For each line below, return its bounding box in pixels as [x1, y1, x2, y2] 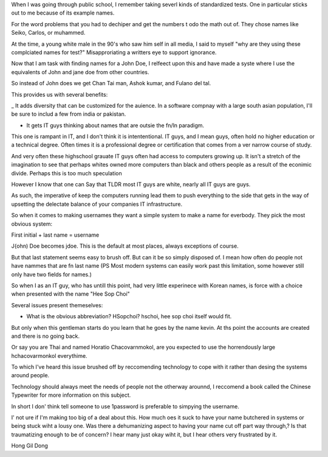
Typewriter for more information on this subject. [11, 391, 131, 399]
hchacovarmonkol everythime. [11, 352, 87, 359]
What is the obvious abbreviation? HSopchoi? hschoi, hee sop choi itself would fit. [26, 313, 232, 320]
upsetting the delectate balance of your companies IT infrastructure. [11, 200, 182, 208]
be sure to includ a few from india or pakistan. [11, 110, 126, 118]
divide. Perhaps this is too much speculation [11, 169, 122, 176]
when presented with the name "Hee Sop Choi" [11, 290, 130, 298]
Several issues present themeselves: [11, 301, 103, 309]
